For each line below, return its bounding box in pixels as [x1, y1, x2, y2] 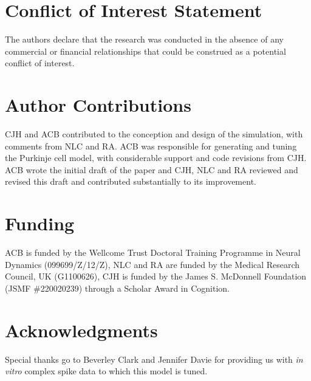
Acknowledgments [5, 317, 158, 342]
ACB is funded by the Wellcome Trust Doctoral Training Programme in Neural [5, 246, 301, 259]
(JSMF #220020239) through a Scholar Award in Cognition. [5, 281, 230, 294]
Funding [5, 211, 75, 236]
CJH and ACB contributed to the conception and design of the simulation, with [5, 128, 303, 140]
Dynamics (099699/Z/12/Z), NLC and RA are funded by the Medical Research [5, 258, 300, 270]
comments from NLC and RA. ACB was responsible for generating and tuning [5, 139, 297, 152]
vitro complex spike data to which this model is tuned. [5, 365, 208, 377]
